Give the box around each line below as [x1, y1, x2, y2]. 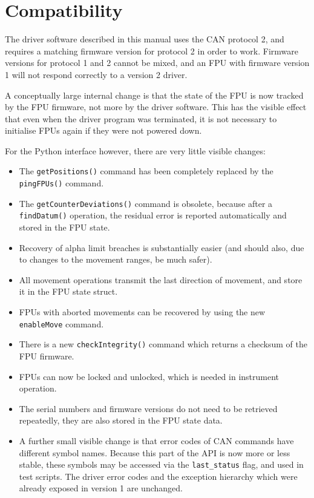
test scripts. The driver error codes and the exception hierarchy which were [19, 470, 298, 482]
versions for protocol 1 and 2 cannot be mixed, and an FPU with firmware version [5, 56, 310, 69]
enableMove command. [19, 317, 104, 330]
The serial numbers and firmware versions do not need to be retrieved [19, 402, 278, 414]
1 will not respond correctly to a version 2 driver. [5, 68, 188, 80]
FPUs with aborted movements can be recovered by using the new [19, 306, 266, 318]
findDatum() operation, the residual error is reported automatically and [19, 209, 287, 221]
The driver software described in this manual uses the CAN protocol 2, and [5, 33, 284, 45]
